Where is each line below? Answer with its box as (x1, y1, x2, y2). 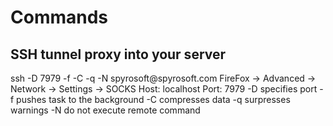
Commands (10, 6, 109, 29)
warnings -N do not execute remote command (10, 104, 201, 116)
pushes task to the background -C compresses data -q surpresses (16, 94, 291, 105)
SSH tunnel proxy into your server (10, 46, 227, 63)
